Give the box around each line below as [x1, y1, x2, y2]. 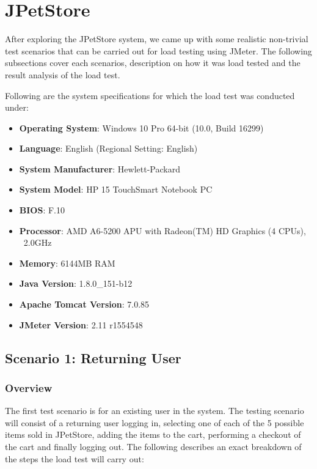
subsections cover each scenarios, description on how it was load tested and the [5, 56, 301, 69]
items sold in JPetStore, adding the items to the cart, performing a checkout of [5, 428, 301, 441]
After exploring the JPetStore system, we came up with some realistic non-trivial [5, 32, 308, 45]
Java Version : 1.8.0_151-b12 [19, 277, 133, 290]
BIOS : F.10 [19, 204, 65, 216]
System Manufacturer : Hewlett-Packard [19, 162, 180, 175]
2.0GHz [23, 236, 52, 249]
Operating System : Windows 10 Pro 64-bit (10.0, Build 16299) [19, 121, 264, 134]
